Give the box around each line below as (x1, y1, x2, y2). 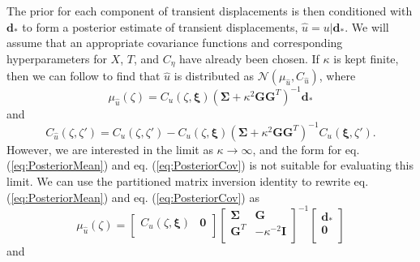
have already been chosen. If (179, 49, 319, 67)
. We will (345, 18, 389, 35)
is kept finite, (333, 49, 399, 67)
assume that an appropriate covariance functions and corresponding (6, 34, 343, 51)
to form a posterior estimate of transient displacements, (22, 18, 298, 35)
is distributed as (174, 67, 255, 84)
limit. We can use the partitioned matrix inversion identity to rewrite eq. (6, 173, 369, 190)
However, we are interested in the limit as (6, 140, 213, 157)
